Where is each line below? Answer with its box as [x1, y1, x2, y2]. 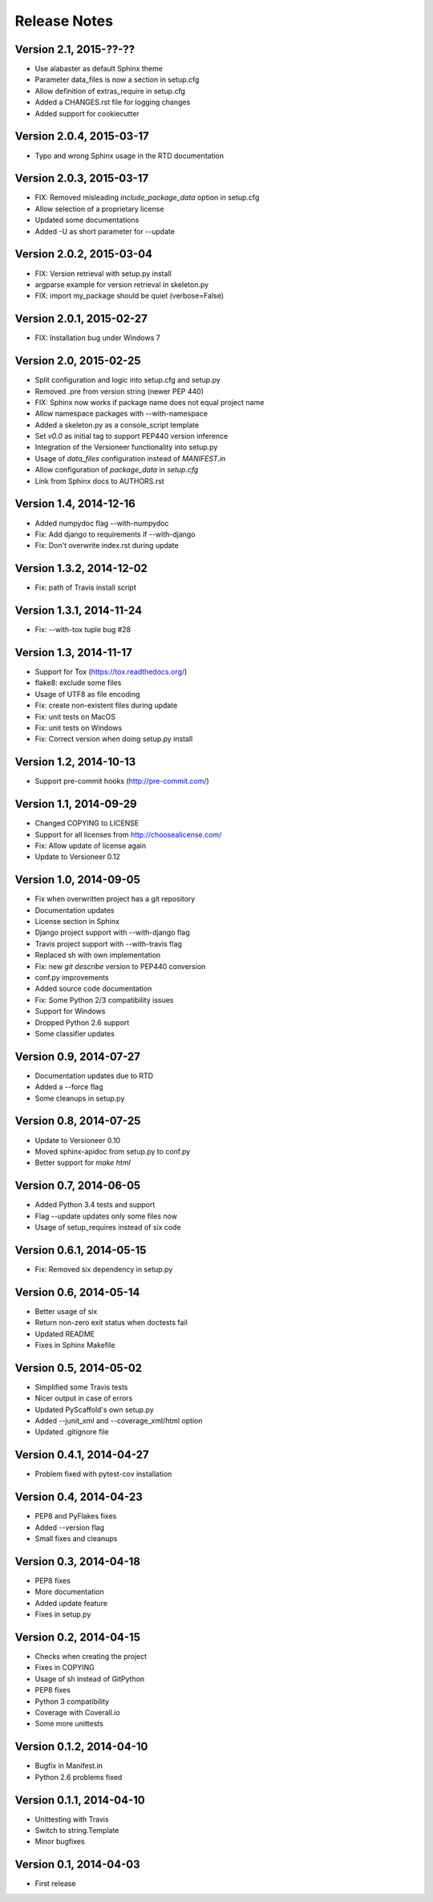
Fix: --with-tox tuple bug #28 [34, 625, 132, 635]
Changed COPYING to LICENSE [34, 818, 140, 828]
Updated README [34, 1328, 95, 1339]
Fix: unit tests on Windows [34, 723, 123, 732]
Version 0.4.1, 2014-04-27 [14, 1448, 150, 1462]
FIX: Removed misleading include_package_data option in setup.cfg [34, 193, 260, 202]
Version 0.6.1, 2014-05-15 [14, 1243, 147, 1257]
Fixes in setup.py [34, 1609, 91, 1620]
